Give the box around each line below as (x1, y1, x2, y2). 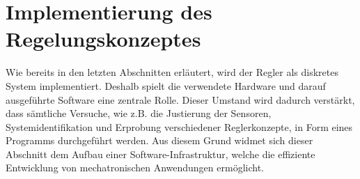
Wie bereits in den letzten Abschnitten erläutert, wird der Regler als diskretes (6, 65, 339, 79)
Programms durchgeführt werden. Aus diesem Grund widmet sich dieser (6, 133, 313, 148)
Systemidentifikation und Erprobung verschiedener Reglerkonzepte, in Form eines (6, 119, 353, 134)
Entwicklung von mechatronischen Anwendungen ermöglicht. (6, 160, 264, 175)
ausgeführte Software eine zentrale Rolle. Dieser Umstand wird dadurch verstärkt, (6, 92, 355, 107)
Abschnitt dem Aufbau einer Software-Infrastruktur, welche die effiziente (6, 146, 315, 161)
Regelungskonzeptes (6, 24, 201, 53)
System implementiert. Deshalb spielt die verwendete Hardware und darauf (6, 78, 326, 93)
